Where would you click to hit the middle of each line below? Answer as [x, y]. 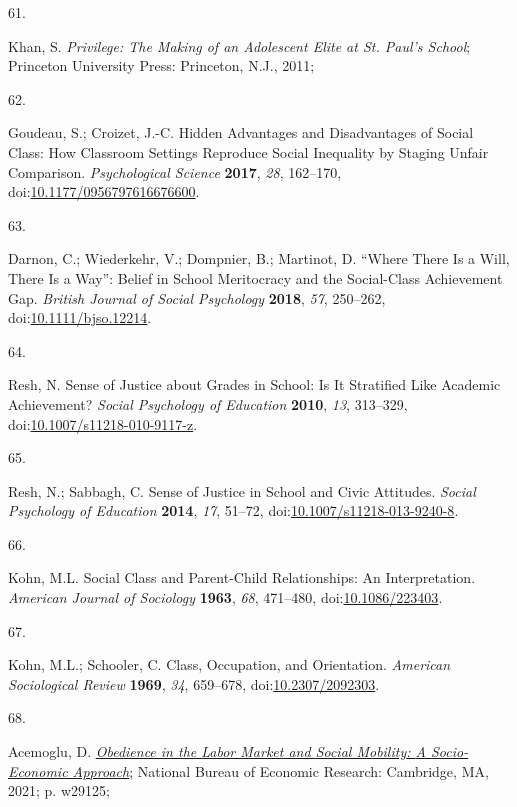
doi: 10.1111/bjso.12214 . [80, 317]
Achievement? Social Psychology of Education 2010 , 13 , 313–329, [208, 403]
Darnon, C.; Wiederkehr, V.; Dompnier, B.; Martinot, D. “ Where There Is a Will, [259, 258]
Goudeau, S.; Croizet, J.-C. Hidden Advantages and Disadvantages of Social [241, 132]
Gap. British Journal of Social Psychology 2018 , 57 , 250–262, [197, 297]
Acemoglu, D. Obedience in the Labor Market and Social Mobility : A [217, 751]
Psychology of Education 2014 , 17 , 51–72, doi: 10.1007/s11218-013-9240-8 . [233, 510]
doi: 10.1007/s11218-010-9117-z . [103, 423]
